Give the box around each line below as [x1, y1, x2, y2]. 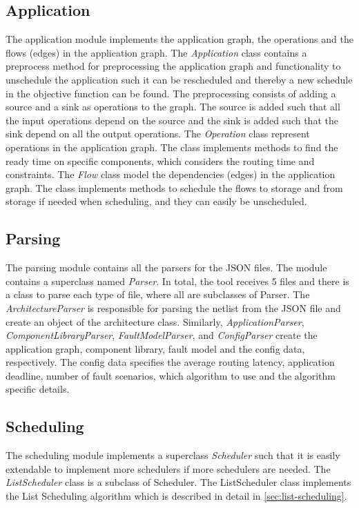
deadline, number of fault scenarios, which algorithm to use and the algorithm [6, 368, 336, 382]
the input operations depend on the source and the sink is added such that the [6, 113, 338, 127]
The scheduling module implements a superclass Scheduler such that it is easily [6, 448, 340, 462]
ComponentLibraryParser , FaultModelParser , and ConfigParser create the [6, 328, 318, 342]
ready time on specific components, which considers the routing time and [6, 153, 315, 168]
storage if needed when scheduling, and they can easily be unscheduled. [6, 194, 307, 208]
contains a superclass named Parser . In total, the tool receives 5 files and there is [6, 273, 349, 288]
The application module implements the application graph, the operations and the [6, 32, 353, 46]
